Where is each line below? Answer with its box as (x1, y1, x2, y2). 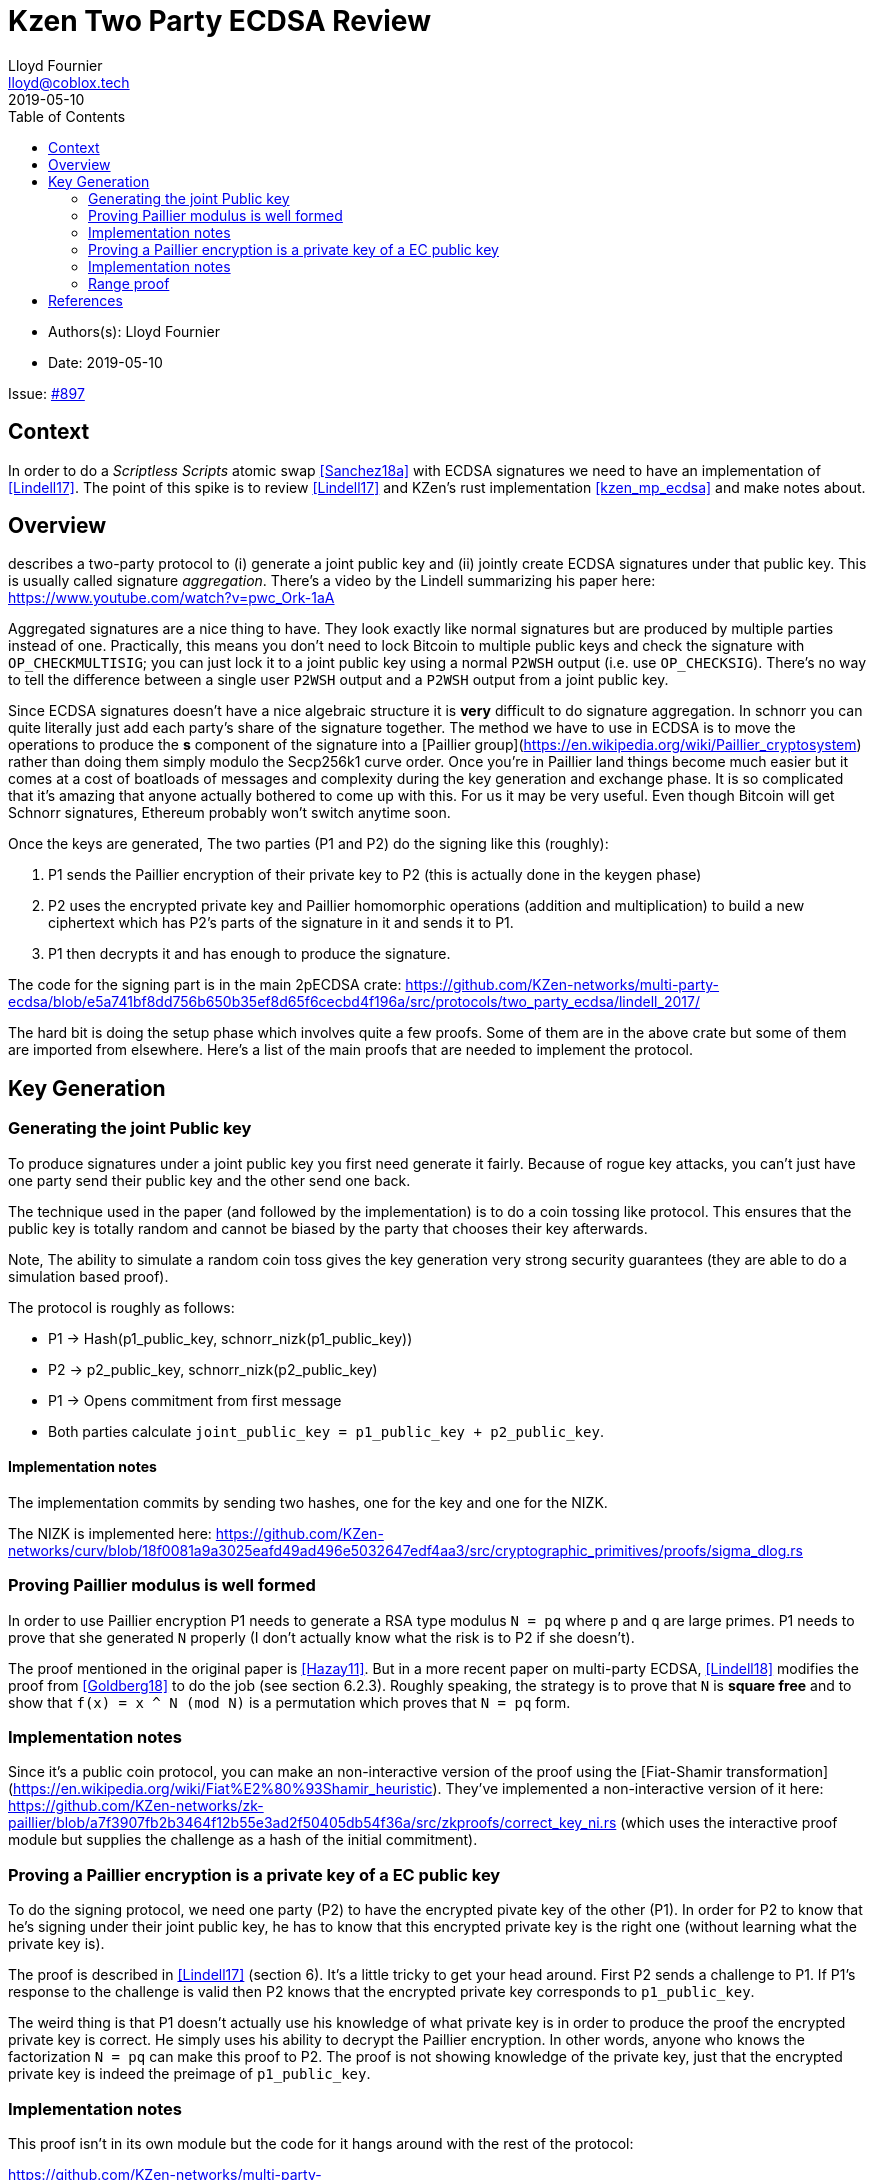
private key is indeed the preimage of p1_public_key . (8, 2065, 371, 2083)
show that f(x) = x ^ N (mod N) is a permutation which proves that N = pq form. (8, 1693, 571, 1711)
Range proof (88, 274, 170, 292)
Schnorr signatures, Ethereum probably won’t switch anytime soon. (8, 804, 451, 822)
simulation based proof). (8, 1267, 169, 1285)
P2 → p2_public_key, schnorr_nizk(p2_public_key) (48, 1360, 378, 1378)
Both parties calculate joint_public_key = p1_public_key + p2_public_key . (48, 1422, 604, 1440)
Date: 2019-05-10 (48, 353, 163, 371)
